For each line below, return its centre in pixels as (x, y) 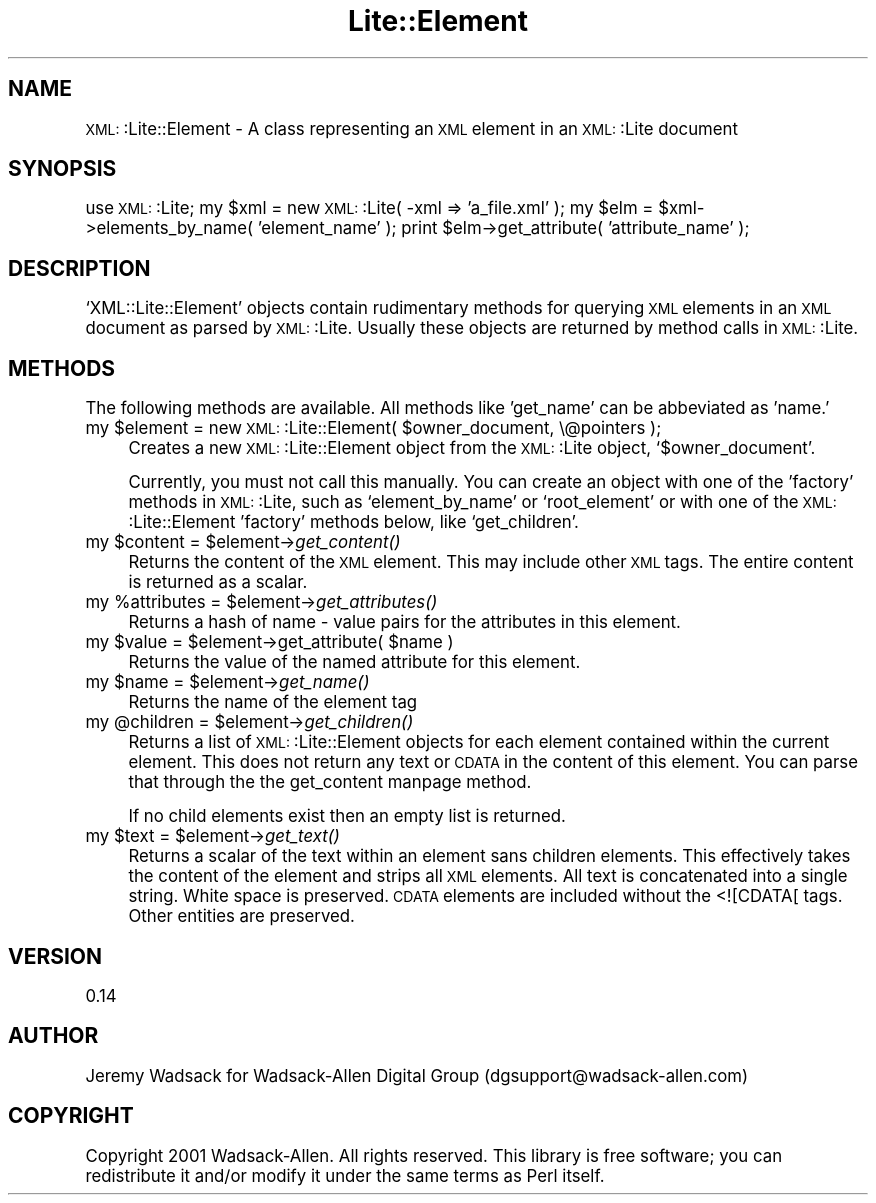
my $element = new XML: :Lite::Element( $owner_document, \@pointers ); (373, 428)
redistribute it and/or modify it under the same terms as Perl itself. (345, 1175)
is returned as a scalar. (218, 582)
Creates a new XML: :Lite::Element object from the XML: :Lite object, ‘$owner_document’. (472, 448)
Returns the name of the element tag (273, 702)
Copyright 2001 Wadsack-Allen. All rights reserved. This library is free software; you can (434, 1155)
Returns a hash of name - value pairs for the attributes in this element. (404, 622)
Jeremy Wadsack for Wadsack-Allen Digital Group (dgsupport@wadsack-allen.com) (417, 1075)
